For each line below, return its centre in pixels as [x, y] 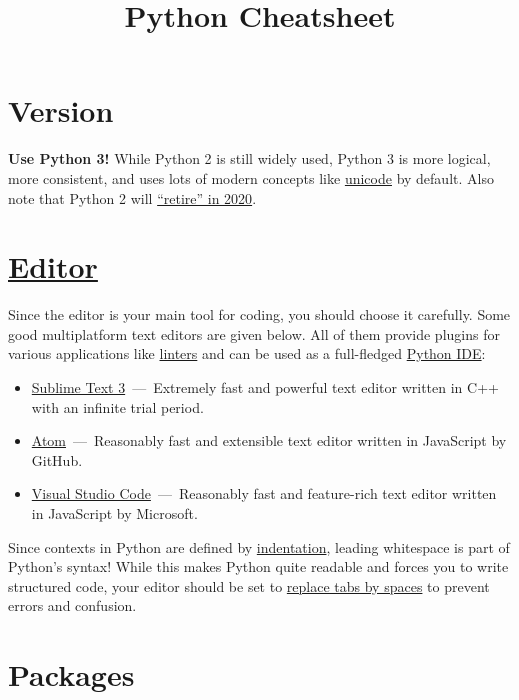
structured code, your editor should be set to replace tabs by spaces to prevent [249, 585]
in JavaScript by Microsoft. [114, 512]
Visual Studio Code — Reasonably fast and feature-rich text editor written [264, 493]
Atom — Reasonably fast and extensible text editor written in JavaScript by [269, 440]
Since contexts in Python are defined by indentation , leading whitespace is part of [259, 546]
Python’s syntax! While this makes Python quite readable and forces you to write [258, 566]
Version [61, 110]
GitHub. [57, 459]
